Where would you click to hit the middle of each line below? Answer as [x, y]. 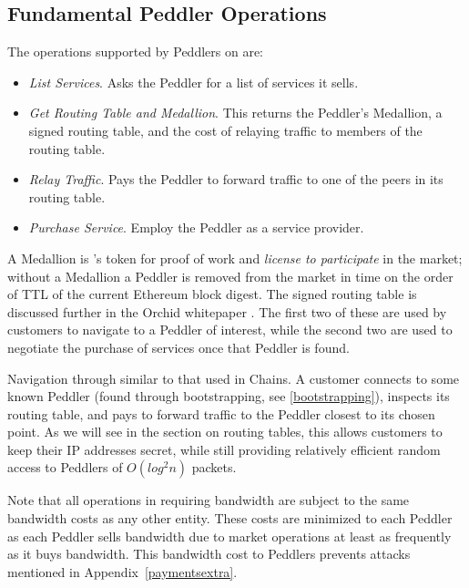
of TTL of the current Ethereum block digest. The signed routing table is [212, 294]
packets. [214, 467]
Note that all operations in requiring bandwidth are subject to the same [209, 500]
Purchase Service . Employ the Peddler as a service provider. [196, 227]
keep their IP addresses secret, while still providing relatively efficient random [224, 449]
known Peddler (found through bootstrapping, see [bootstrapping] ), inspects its [229, 396]
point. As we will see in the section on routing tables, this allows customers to [225, 432]
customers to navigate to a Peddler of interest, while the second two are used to [230, 330]
